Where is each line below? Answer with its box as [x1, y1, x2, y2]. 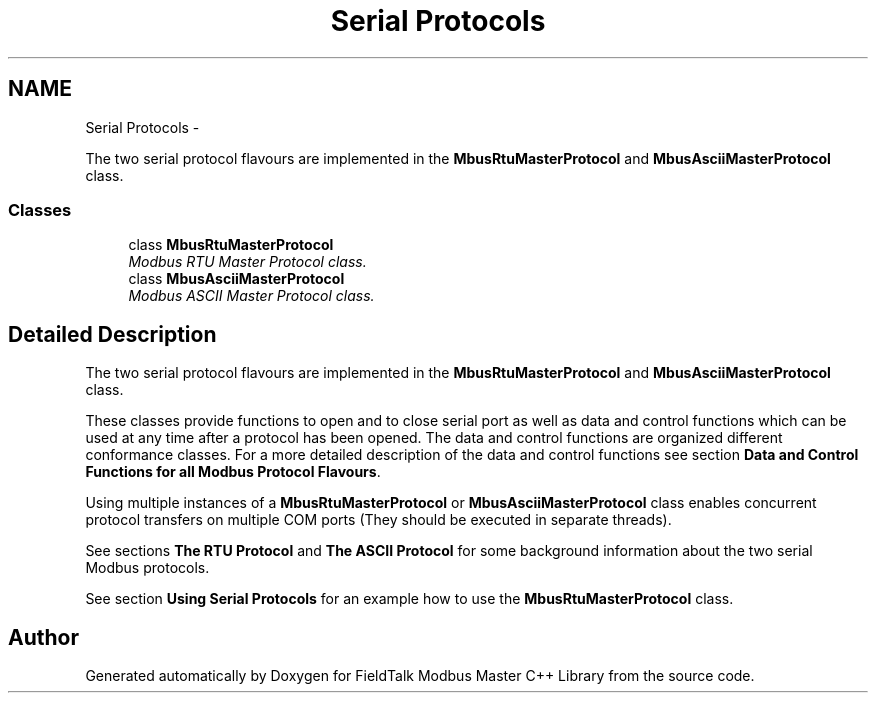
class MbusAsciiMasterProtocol [128, 270, 345, 288]
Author [8, 624, 79, 650]
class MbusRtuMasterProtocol [128, 236, 334, 254]
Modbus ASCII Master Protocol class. [128, 287, 375, 305]
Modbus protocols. [85, 559, 210, 577]
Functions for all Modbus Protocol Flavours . [85, 463, 381, 481]
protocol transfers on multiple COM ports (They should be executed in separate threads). [85, 511, 672, 529]
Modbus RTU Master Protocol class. [128, 253, 367, 271]
